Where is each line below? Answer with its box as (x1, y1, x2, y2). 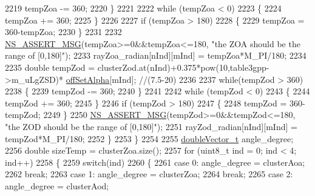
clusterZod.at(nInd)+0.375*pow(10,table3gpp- (97, 60, 269, 73)
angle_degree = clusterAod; (5, 179, 109, 192)
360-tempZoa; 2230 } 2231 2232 (5, 25, 122, 38)
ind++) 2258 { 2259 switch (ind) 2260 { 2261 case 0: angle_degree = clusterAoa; (5, 155, 305, 168)
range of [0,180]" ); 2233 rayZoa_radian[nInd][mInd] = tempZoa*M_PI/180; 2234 (5, 49, 307, 62)
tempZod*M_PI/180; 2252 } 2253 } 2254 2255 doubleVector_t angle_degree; (5, 132, 294, 145)
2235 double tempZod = (5, 60, 95, 73)
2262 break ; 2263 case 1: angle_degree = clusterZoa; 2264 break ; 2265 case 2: (5, 168, 293, 180)
